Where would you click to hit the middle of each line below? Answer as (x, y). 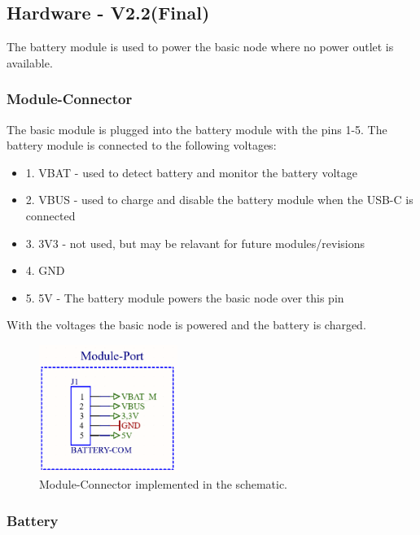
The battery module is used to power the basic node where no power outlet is (200, 47)
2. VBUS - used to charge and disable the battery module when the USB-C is (219, 200)
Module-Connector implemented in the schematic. (163, 484)
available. (30, 62)
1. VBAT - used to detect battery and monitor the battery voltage (191, 172)
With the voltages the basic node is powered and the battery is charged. (186, 325)
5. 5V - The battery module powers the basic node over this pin (185, 297)
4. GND (45, 270)
